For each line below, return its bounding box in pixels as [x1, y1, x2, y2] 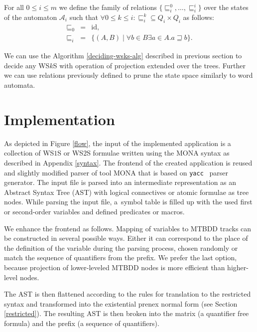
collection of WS [4, 148, 54, 158]
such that [69, 11, 98, 22]
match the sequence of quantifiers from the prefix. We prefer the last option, [4, 252, 237, 263]
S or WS [57, 148, 84, 158]
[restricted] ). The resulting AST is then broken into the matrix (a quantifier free [4, 308, 249, 319]
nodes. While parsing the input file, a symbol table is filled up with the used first [4, 196, 253, 207]
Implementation [4, 109, 115, 129]
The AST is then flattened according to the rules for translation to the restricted [4, 289, 251, 299]
